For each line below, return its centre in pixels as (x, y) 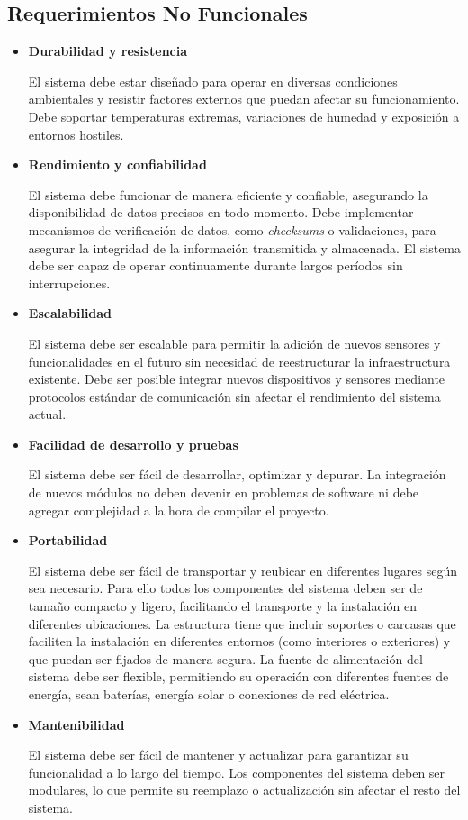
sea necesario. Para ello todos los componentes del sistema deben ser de (225, 588)
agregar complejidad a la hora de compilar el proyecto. (179, 510)
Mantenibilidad (76, 724)
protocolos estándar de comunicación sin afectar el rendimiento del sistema (234, 396)
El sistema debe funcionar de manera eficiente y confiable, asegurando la (228, 194)
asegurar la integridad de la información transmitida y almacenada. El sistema (245, 247)
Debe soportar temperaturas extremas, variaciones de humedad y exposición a (244, 116)
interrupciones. (69, 282)
